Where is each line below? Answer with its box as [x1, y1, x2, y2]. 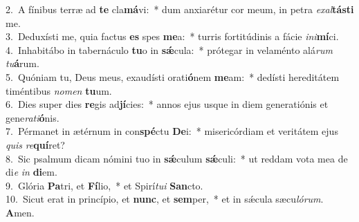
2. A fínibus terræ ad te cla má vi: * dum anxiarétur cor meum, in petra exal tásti [6, 2, 354, 16]
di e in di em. [6, 165, 57, 179]
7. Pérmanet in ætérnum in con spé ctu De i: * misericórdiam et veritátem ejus [6, 124, 338, 138]
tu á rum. [6, 56, 39, 71]
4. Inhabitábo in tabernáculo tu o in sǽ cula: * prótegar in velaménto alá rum [6, 42, 333, 57]
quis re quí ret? [6, 137, 65, 151]
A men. [6, 205, 35, 219]
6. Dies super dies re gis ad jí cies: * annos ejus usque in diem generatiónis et [6, 97, 329, 111]
